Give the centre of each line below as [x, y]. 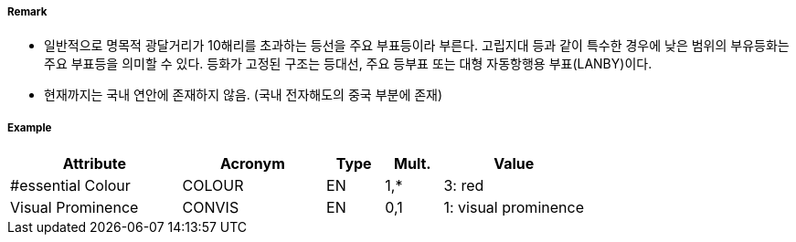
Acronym [252, 164]
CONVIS [211, 208]
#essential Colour [70, 186]
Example [30, 127]
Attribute [94, 164]
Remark [27, 12]
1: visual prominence [514, 208]
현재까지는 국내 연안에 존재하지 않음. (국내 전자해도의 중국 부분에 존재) [244, 95]
